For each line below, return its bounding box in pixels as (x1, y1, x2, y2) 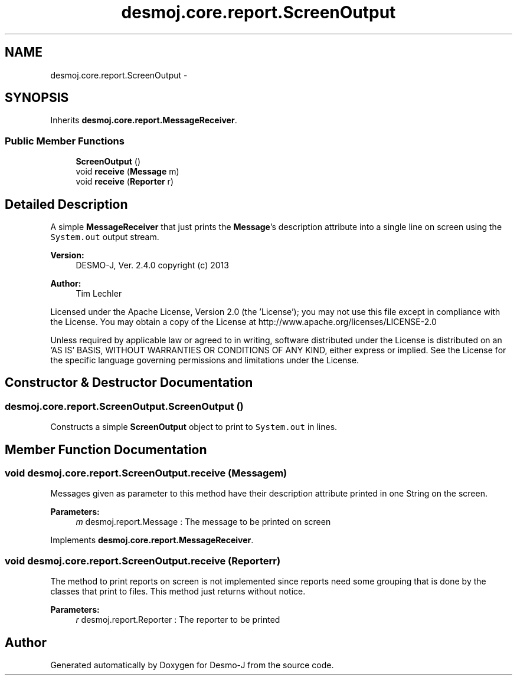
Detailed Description (5, 196, 128, 212)
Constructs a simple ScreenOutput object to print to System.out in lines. (50, 422, 338, 432)
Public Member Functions (5, 134, 125, 147)
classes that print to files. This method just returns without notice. (50, 586, 306, 597)
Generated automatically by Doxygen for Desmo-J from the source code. (50, 660, 334, 671)
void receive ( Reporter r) (76, 176, 174, 187)
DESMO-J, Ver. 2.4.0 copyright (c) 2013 (76, 260, 229, 271)
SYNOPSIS (5, 90, 69, 106)
